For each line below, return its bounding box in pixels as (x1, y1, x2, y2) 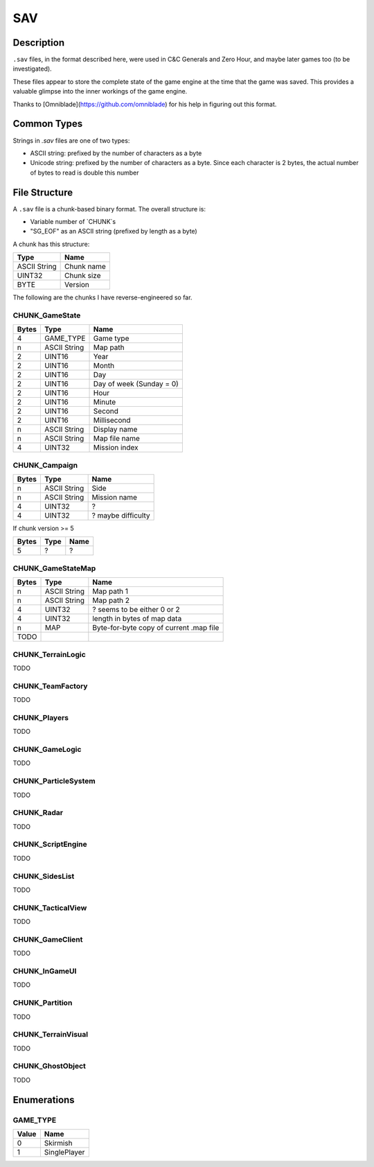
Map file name (93, 434, 140, 444)
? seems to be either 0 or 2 (92, 605, 180, 615)
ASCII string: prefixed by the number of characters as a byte (30, 149, 202, 157)
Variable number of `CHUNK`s (30, 218, 116, 225)
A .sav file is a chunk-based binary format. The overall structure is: (12, 204, 206, 213)
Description (12, 37, 65, 49)
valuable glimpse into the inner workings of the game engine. (12, 87, 188, 96)
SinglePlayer (44, 1147, 85, 1157)
